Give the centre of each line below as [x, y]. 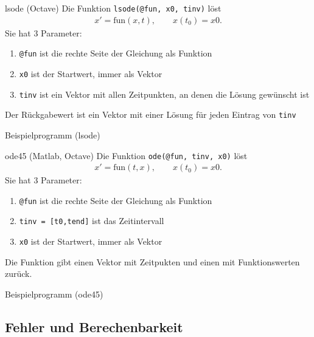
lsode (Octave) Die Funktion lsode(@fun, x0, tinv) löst [113, 8]
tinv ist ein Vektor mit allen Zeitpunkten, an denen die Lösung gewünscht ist [164, 94]
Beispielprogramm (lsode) [53, 134]
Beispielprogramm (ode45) [54, 294]
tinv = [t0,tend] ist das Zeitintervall [92, 221]
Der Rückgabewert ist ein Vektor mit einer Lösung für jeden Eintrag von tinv [151, 114]
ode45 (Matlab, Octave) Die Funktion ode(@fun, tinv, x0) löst [126, 155]
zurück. [19, 274]
